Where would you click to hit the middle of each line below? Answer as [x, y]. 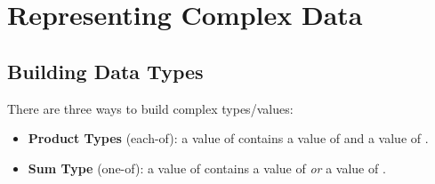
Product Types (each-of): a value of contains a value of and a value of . [228, 138]
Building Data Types [105, 71]
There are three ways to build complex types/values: [150, 108]
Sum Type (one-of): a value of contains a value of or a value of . [207, 168]
